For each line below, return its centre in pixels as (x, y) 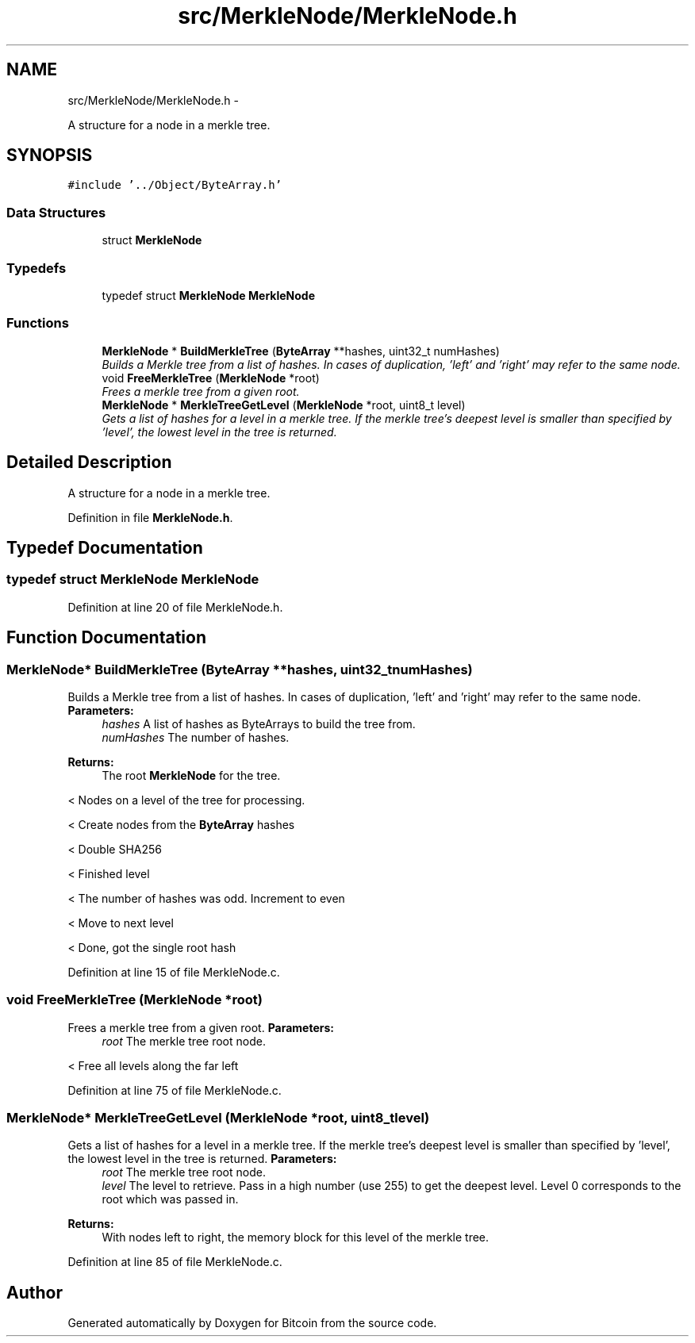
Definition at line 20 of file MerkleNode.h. (175, 607)
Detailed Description (89, 462)
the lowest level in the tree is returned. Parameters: (202, 1159)
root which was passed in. (170, 1199)
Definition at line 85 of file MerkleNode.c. (175, 1262)
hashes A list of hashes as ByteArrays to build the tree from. (259, 723)
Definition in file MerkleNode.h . (150, 517)
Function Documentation (106, 638)
